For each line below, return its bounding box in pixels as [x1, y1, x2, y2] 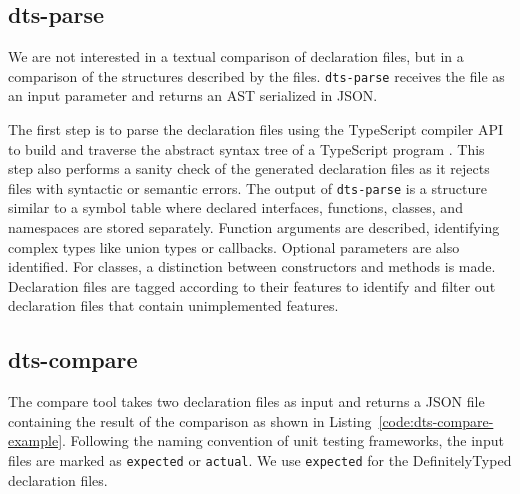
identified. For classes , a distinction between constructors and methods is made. [8, 256, 496, 277]
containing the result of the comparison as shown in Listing [8, 410, 372, 431]
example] [8, 430, 63, 451]
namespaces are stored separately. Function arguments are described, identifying [8, 217, 500, 238]
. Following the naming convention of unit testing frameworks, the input [62, 430, 504, 451]
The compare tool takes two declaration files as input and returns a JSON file [8, 391, 485, 412]
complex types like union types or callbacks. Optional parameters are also [8, 236, 460, 257]
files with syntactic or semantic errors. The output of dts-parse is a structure [8, 177, 487, 198]
